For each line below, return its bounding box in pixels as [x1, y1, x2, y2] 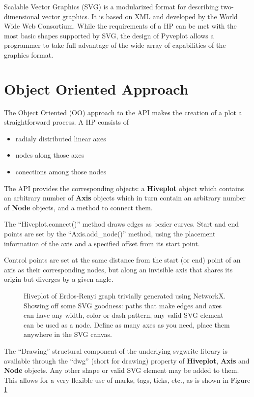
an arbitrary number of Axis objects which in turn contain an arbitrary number [4, 193, 246, 203]
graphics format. [4, 49, 54, 60]
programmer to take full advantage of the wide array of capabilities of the [4, 40, 226, 50]
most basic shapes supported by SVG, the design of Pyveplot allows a [4, 30, 214, 40]
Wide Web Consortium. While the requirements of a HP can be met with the [4, 21, 237, 31]
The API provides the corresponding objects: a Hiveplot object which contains [4, 183, 244, 193]
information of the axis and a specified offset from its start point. [4, 238, 200, 248]
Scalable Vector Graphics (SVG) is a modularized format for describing [4, 1, 219, 11]
